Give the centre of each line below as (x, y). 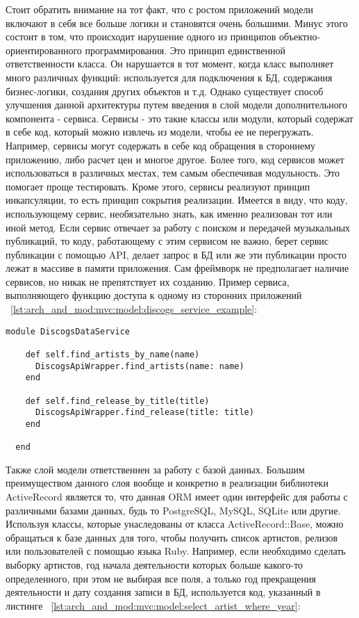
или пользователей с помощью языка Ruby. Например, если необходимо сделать (176, 551)
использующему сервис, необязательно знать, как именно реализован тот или (169, 213)
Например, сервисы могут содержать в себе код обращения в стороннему (161, 145)
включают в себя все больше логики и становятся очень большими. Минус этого (177, 23)
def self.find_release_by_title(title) (117, 401)
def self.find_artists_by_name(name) (112, 354)
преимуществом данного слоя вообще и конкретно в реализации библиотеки (167, 483)
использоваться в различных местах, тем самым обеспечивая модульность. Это (173, 173)
